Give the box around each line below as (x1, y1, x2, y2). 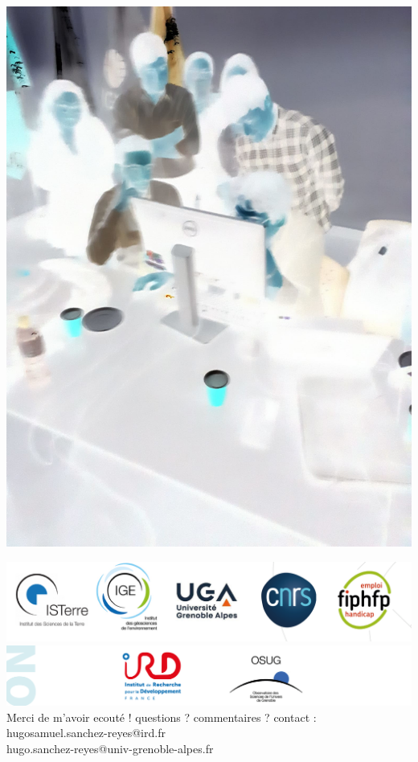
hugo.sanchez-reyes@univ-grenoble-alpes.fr (6, 739, 214, 756)
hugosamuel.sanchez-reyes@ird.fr (6, 724, 166, 741)
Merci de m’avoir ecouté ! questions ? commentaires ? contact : (6, 708, 317, 725)
